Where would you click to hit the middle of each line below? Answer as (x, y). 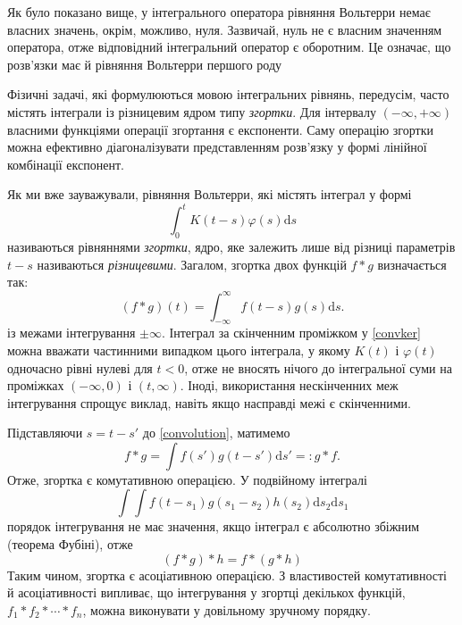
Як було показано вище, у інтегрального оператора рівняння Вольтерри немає (219, 12)
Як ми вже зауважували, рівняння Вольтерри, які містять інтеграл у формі (210, 194)
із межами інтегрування (71, 333)
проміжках (36, 385)
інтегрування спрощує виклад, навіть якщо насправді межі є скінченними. (209, 402)
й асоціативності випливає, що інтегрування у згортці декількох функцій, (206, 592)
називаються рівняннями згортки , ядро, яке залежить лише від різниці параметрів (231, 247)
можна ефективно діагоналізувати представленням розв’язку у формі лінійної (217, 147)
